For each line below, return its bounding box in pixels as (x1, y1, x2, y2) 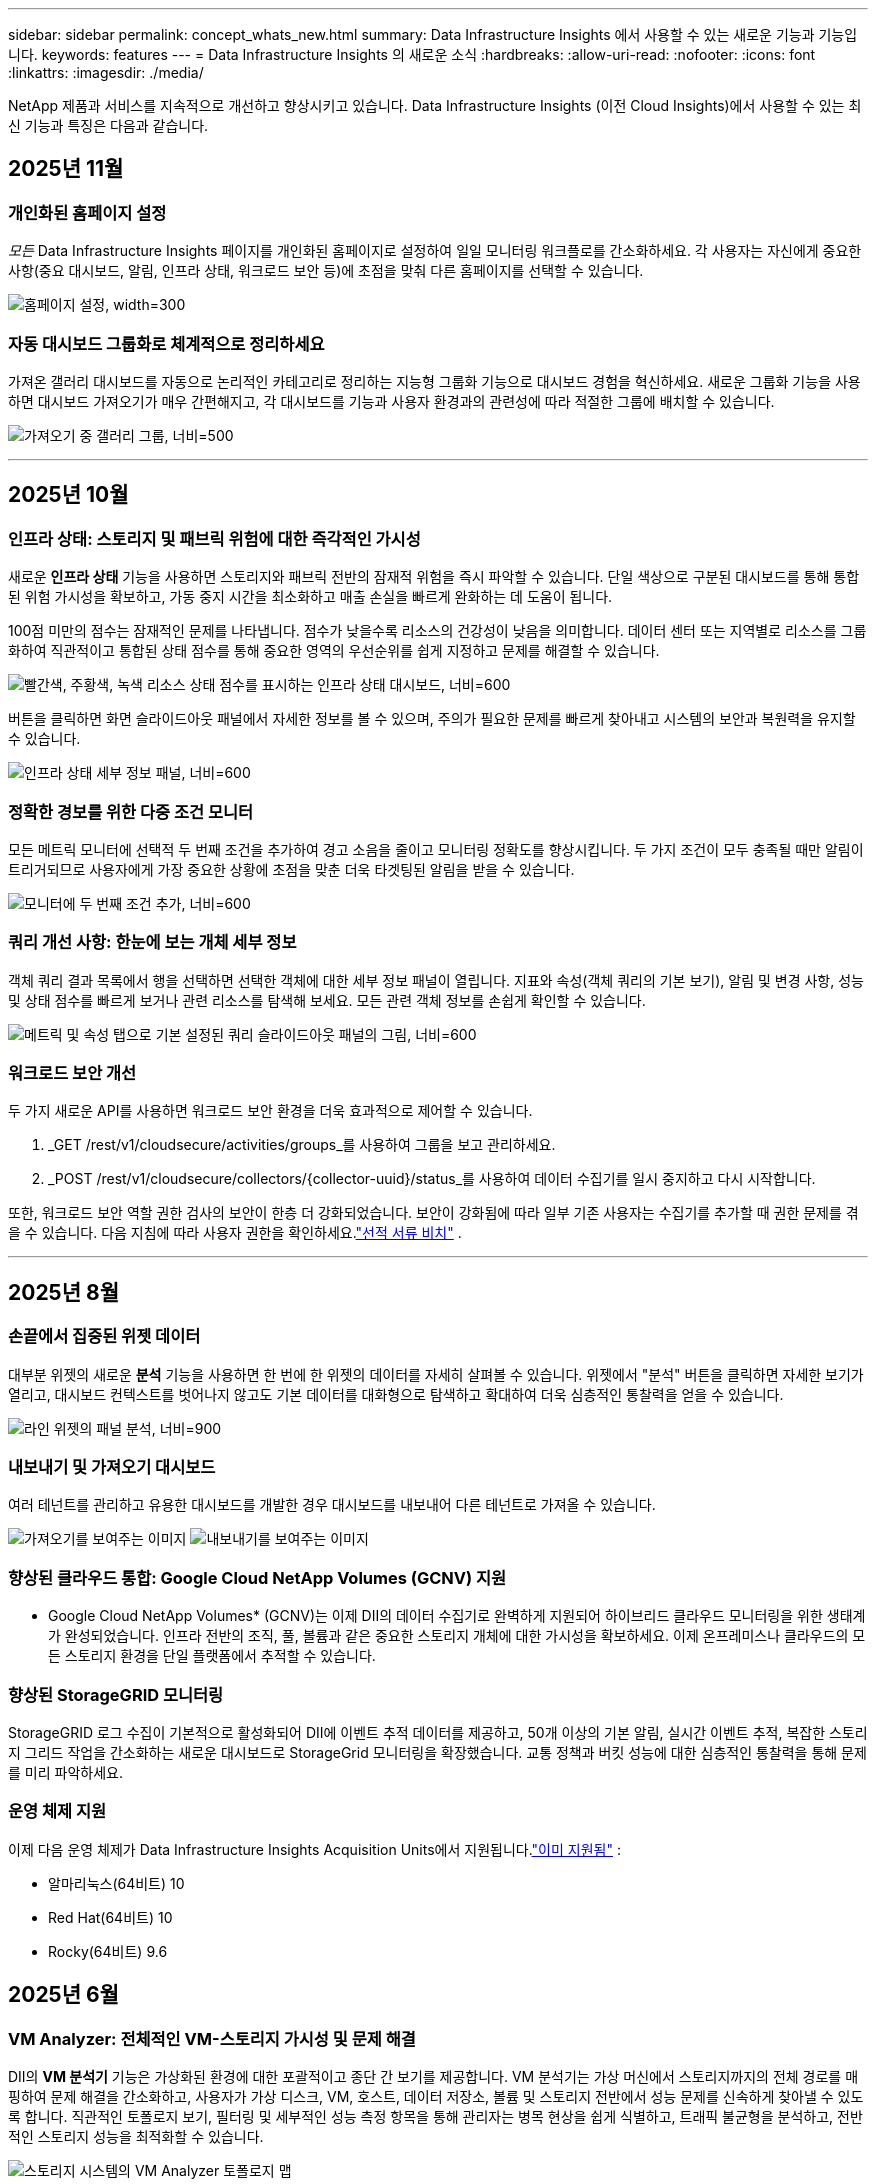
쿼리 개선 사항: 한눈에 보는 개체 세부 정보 (8, 932, 297, 953)
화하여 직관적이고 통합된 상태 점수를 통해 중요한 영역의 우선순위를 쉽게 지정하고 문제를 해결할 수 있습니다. (8, 642, 660, 660)
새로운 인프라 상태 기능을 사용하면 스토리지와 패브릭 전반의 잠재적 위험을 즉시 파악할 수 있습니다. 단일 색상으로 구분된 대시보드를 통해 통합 (8, 568, 860, 586)
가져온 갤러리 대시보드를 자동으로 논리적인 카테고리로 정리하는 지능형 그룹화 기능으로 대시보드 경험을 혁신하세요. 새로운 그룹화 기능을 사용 (8, 372, 861, 390)
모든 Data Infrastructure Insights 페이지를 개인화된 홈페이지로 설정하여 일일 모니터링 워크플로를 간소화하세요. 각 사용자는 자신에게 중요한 (8, 242, 862, 260)
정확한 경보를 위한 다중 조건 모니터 (8, 801, 254, 822)
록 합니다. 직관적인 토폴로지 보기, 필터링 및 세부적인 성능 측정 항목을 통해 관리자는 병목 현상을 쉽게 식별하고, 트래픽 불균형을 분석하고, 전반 (8, 2107, 863, 2125)
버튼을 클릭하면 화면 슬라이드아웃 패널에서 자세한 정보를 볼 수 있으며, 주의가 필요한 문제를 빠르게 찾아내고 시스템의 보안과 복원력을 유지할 (8, 710, 856, 728)
